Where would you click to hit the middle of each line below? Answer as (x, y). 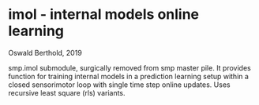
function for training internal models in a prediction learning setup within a (128, 76)
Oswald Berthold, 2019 (45, 52)
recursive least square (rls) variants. (67, 92)
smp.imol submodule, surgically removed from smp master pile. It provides (129, 67)
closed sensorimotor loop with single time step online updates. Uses (119, 85)
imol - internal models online (104, 14)
